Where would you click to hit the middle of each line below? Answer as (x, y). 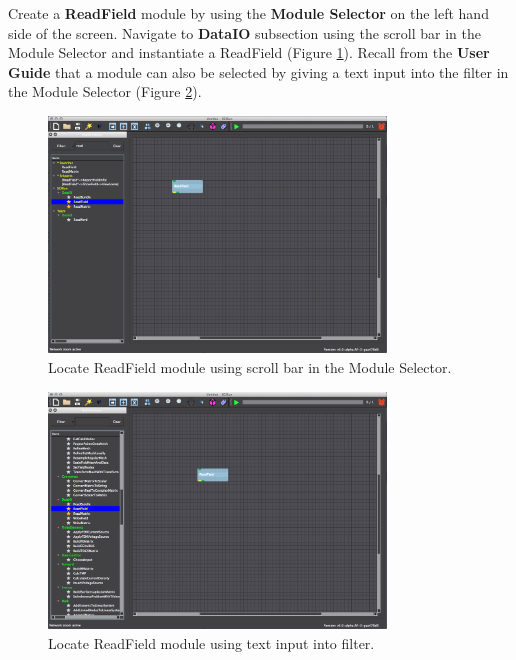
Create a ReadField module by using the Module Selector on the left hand (248, 13)
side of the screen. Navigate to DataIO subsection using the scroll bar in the (245, 32)
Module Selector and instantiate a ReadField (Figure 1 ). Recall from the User (249, 52)
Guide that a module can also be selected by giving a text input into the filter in (258, 71)
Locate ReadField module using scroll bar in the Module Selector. (250, 367)
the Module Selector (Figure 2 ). (105, 91)
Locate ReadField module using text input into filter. (211, 642)
